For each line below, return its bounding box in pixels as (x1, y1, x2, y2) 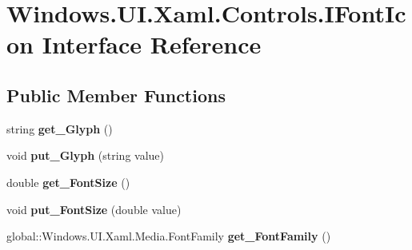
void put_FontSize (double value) (6, 200, 182, 217)
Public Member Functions (6, 82, 226, 107)
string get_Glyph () (6, 120, 113, 137)
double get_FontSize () (6, 173, 130, 190)
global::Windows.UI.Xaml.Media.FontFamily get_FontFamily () (6, 228, 331, 244)
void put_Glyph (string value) (6, 147, 165, 164)
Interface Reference (42, 28, 262, 61)
